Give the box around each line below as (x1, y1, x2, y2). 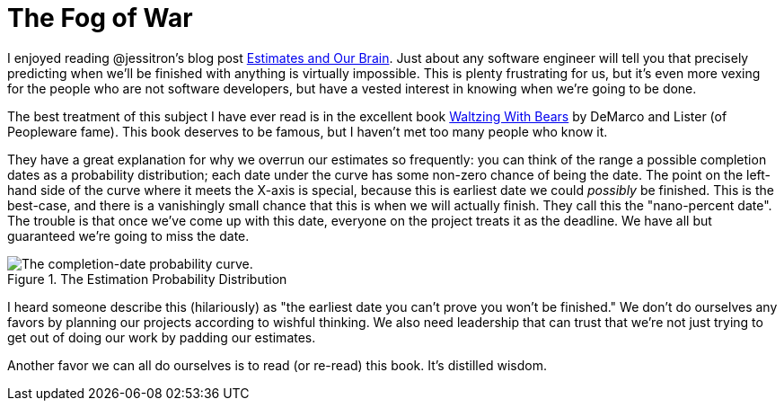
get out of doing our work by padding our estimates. (7, 329, 316, 345)
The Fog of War (7, 3, 193, 33)
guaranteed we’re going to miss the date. (7, 227, 250, 244)
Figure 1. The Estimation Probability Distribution (7, 271, 287, 287)
